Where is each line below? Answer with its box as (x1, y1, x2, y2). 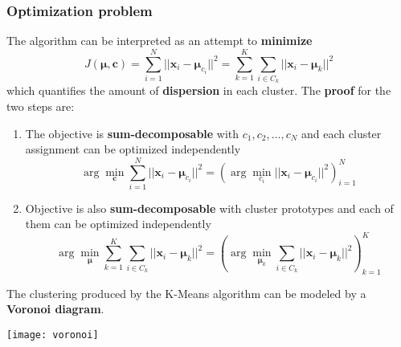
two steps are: (6, 97, 75, 114)
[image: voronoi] (6, 329, 99, 341)
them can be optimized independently (25, 215, 211, 232)
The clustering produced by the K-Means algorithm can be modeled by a (6, 284, 366, 301)
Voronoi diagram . (6, 300, 104, 317)
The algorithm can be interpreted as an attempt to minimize (6, 32, 313, 49)
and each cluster (301, 125, 382, 141)
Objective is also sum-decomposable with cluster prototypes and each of (25, 199, 394, 216)
